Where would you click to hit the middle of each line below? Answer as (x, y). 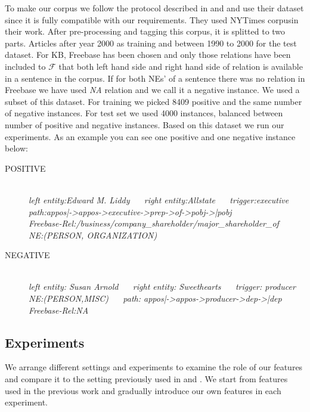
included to (25, 66)
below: (16, 148)
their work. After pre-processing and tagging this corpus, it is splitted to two (145, 31)
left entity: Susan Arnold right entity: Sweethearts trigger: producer (162, 286)
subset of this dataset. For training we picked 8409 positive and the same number (154, 101)
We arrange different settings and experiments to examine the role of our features (154, 367)
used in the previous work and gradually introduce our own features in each (143, 390)
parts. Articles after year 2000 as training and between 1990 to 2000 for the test (151, 43)
